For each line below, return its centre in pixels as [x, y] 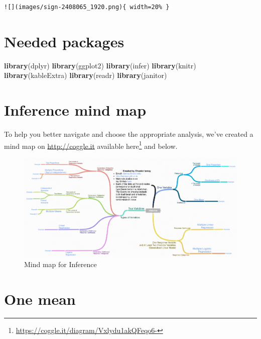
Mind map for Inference [60, 264]
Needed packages [64, 41]
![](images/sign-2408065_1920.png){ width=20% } [87, 7]
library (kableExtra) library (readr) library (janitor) [86, 75]
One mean [40, 299]
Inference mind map [75, 110]
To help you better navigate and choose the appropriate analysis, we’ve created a [129, 134]
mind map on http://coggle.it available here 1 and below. [91, 145]
